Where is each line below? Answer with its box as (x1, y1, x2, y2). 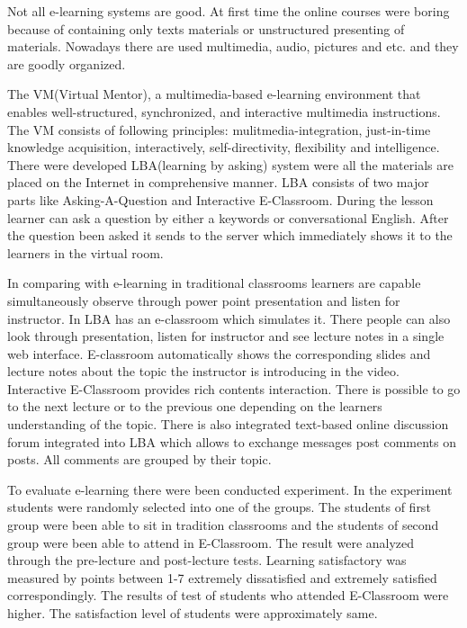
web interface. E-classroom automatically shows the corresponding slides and (7, 344, 431, 363)
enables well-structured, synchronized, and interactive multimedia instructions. (7, 102, 441, 121)
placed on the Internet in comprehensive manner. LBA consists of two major (7, 173, 429, 192)
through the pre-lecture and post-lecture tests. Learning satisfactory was (7, 551, 407, 570)
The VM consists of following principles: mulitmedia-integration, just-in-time (7, 120, 431, 139)
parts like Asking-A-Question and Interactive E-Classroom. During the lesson (7, 190, 434, 209)
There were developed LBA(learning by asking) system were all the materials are (7, 155, 454, 174)
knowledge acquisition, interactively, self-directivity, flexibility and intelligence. (7, 138, 440, 157)
